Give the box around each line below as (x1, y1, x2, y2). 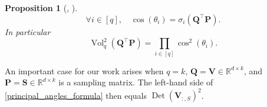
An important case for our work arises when (5, 64, 164, 77)
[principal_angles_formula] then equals (5, 89, 147, 101)
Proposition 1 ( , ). (5, 2, 78, 13)
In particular (5, 25, 51, 37)
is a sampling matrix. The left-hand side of (58, 76, 213, 88)
